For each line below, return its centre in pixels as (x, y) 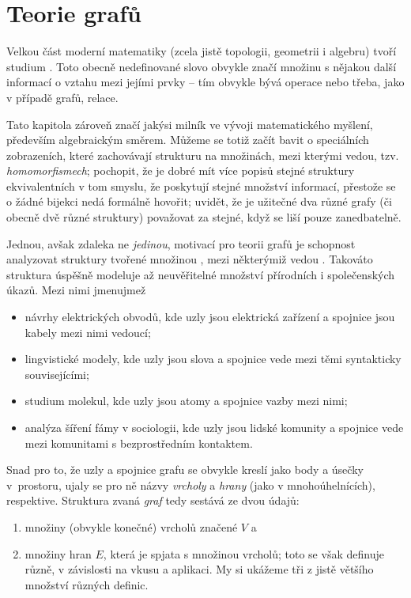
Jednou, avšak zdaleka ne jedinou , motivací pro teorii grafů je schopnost (181, 243)
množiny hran (58, 553)
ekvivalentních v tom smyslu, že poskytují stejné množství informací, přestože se (201, 185)
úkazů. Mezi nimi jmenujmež (76, 290)
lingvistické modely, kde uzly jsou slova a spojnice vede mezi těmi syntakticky (213, 359)
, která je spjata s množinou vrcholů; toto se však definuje (243, 553)
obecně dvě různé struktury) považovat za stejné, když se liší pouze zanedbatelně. (204, 217)
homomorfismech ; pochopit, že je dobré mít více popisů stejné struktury (181, 170)
